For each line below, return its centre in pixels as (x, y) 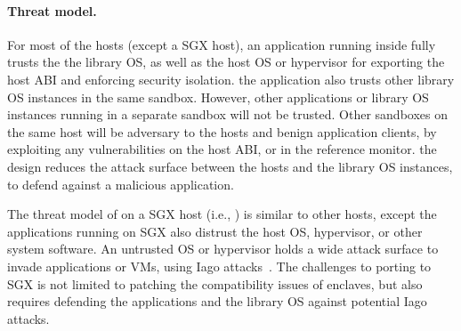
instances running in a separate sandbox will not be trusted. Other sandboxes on (228, 114)
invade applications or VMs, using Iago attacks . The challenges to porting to (219, 266)
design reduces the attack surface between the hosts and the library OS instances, (230, 166)
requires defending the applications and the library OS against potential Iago (217, 301)
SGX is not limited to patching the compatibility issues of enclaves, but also (215, 283)
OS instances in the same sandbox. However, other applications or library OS (218, 97)
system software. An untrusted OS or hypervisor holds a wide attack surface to (223, 249)
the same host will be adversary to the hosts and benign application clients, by (222, 131)
